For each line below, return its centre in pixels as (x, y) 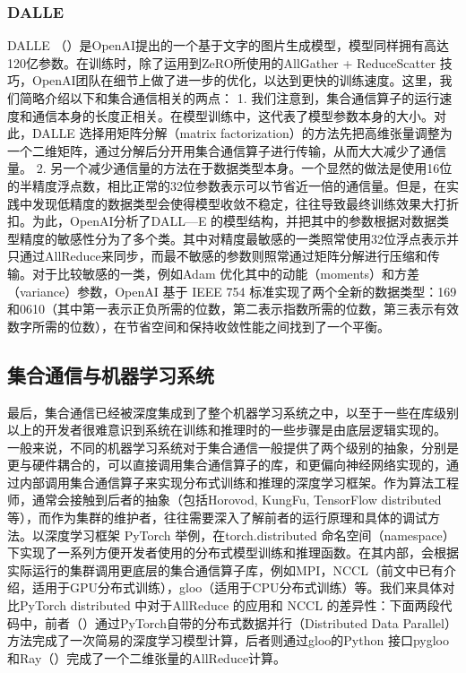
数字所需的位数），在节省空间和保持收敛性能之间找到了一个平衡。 (198, 326)
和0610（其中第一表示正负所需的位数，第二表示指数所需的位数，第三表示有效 (233, 309)
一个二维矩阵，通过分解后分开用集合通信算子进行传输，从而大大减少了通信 (227, 150)
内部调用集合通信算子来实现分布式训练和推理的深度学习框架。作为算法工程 (239, 482)
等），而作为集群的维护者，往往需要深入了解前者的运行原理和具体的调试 (217, 518)
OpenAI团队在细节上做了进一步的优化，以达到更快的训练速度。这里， (236, 80)
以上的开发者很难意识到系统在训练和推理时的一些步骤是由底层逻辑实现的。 (227, 430)
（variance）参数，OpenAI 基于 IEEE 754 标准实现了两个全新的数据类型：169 (232, 291)
